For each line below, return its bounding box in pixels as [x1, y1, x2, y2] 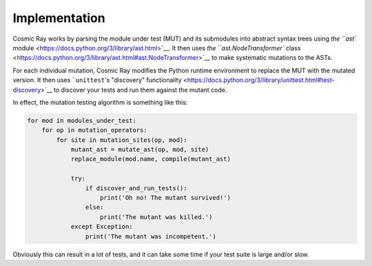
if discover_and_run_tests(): [85, 184, 187, 192]
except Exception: [70, 223, 134, 231]
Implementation [12, 10, 106, 25]
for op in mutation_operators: [41, 126, 147, 134]
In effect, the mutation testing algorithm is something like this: [12, 98, 188, 106]
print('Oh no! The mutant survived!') [100, 194, 231, 201]
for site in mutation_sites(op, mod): [56, 136, 187, 144]
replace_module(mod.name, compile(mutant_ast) [70, 155, 231, 163]
